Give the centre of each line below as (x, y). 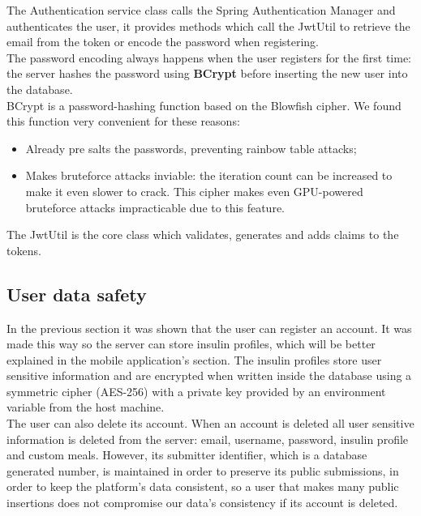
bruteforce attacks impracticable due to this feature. (155, 207)
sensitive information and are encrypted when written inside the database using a (209, 375)
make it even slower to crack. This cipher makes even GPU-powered (194, 191)
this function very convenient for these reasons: (123, 121)
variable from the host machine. (86, 407)
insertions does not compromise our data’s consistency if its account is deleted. (202, 503)
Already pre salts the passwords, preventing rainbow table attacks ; (191, 148)
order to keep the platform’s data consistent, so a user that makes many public (203, 486)
